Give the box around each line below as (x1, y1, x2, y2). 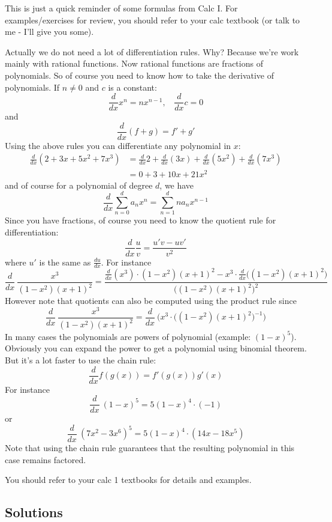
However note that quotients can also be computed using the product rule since (5, 294, 297, 307)
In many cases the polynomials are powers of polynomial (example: (5, 330, 251, 342)
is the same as (39, 255, 91, 268)
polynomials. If (5, 80, 60, 93)
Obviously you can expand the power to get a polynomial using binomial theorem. (5, 342, 307, 354)
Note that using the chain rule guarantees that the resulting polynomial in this (5, 442, 295, 454)
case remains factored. (5, 453, 86, 466)
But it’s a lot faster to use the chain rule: (5, 354, 156, 366)
